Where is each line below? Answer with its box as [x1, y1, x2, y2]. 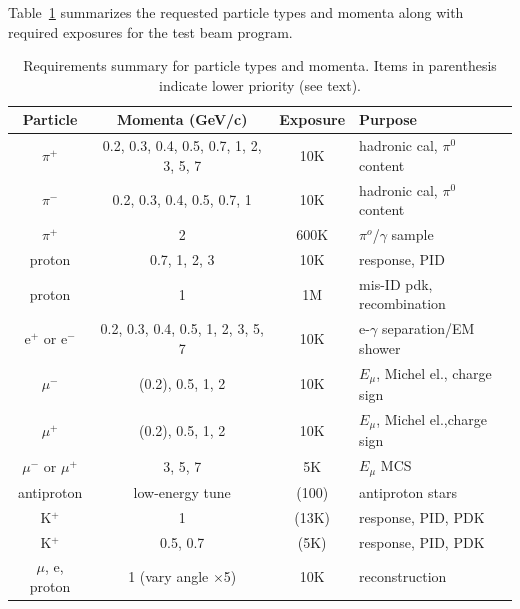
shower [359, 337, 401, 358]
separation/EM [381, 318, 475, 339]
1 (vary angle [128, 566, 209, 587]
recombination [359, 293, 446, 314]
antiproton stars [359, 481, 457, 502]
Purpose [359, 109, 417, 130]
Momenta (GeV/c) [116, 109, 248, 130]
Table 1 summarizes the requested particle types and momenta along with [8, 2, 464, 22]
